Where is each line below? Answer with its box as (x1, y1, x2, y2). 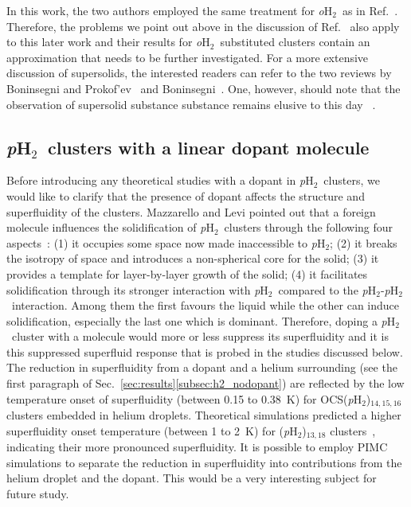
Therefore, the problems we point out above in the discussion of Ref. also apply (6, 18, 400, 34)
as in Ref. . (342, 2, 398, 18)
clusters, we (323, 172, 380, 189)
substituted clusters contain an (220, 33, 370, 50)
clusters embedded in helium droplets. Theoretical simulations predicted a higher (6, 407, 401, 423)
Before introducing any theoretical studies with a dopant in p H (6, 172, 314, 189)
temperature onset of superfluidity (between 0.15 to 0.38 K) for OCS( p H (6, 390, 362, 407)
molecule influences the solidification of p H (6, 219, 214, 236)
